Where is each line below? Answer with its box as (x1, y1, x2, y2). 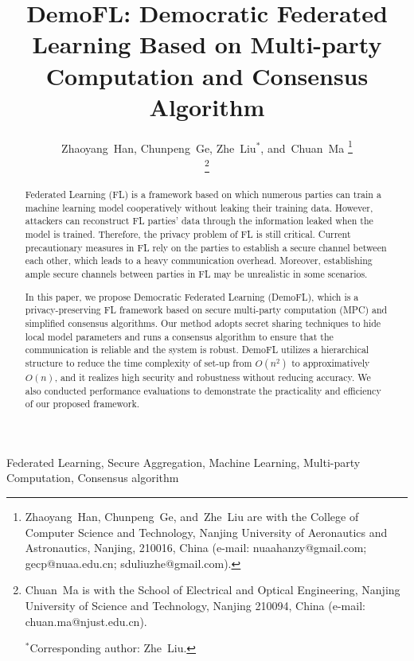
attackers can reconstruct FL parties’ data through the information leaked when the (25, 214, 373, 227)
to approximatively (291, 356, 370, 369)
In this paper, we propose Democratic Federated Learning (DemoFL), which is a (25, 290, 359, 303)
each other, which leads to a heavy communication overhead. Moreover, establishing (25, 254, 373, 267)
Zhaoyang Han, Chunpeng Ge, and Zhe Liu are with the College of (25, 508, 359, 525)
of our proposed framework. (25, 397, 140, 410)
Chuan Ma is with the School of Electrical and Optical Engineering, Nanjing (25, 581, 400, 598)
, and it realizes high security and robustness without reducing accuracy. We (54, 370, 371, 383)
